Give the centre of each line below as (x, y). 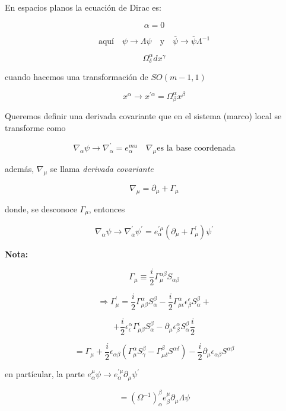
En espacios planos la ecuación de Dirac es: (83, 7)
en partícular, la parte (45, 374)
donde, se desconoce (41, 208)
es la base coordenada (196, 149)
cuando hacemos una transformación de (77, 77)
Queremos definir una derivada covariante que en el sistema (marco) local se (143, 116)
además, (20, 168)
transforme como (35, 128)
